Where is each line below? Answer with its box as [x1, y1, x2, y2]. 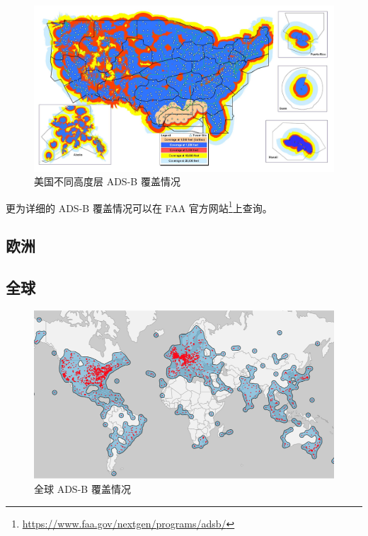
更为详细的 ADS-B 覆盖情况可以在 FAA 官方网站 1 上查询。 [6, 198, 272, 215]
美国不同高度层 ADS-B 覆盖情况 [34, 174, 180, 189]
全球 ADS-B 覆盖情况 [34, 482, 131, 496]
